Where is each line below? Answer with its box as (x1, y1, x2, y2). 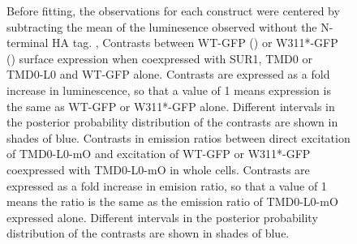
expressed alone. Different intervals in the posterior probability (6, 208, 318, 225)
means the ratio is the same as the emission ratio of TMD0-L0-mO (6, 193, 338, 210)
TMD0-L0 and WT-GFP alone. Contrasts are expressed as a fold (6, 66, 330, 83)
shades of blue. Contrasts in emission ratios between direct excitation (6, 129, 351, 146)
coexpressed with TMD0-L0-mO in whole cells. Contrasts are (6, 161, 310, 178)
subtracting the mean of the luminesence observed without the (6, 18, 317, 35)
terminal (6, 34, 49, 51)
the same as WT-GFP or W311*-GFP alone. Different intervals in (6, 97, 335, 114)
